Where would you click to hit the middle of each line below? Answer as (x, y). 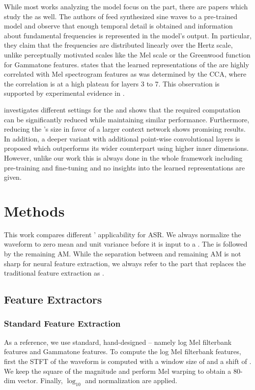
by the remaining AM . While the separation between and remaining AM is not (123, 253)
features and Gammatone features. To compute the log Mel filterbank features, (123, 351)
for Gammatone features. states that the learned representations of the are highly (127, 64)
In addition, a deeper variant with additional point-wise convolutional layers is (122, 138)
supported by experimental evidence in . (64, 93)
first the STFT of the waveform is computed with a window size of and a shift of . (128, 361)
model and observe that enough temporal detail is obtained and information (118, 26)
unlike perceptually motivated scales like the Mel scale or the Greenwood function (127, 54)
